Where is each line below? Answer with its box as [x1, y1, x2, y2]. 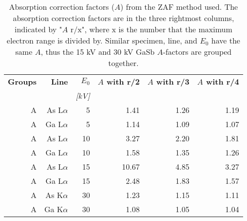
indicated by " [14, 23, 62, 35]
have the [211, 35, 240, 46]
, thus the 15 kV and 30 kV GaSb [40, 46, 155, 57]
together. [108, 57, 139, 68]
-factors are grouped [163, 46, 232, 57]
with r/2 [106, 76, 140, 87]
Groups [8, 76, 37, 87]
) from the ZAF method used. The [120, 1, 238, 12]
